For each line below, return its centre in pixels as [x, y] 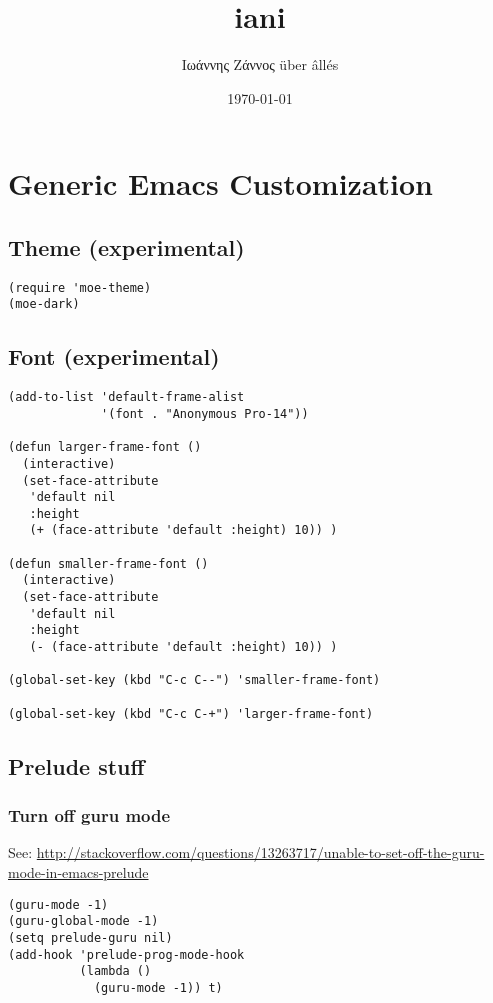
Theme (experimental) [126, 246]
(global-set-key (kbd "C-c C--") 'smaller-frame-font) [194, 680]
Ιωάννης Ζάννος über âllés [260, 64]
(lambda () [115, 971]
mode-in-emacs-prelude [78, 871]
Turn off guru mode [89, 815]
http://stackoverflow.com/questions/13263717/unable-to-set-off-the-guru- [260, 852]
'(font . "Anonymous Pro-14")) [205, 413]
